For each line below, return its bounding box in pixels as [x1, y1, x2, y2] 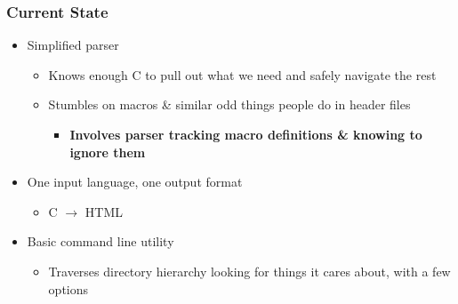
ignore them [69, 142, 146, 161]
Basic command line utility [27, 232, 174, 251]
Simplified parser [27, 36, 119, 54]
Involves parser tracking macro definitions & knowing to [69, 125, 422, 143]
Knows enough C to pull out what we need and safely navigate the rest [48, 65, 437, 84]
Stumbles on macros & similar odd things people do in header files [48, 95, 411, 114]
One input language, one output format [27, 172, 243, 191]
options [48, 279, 89, 298]
